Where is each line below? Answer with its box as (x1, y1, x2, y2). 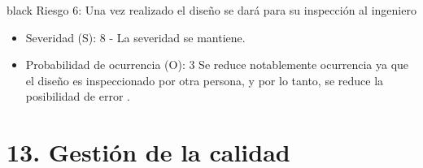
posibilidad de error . (25, 88, 130, 105)
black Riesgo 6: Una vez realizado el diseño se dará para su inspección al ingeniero (7, 2, 416, 18)
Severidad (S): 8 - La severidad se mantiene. (25, 28, 246, 45)
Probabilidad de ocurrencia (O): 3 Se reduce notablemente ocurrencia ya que (25, 56, 409, 73)
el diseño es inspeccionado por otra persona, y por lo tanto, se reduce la (25, 71, 384, 88)
